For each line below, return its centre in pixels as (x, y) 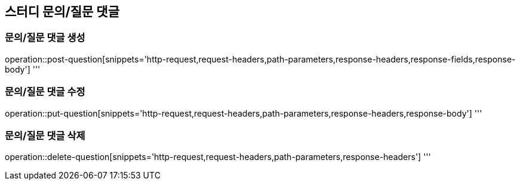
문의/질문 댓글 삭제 (45, 135)
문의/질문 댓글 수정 (45, 92)
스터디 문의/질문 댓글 (62, 12)
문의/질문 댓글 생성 (45, 38)
